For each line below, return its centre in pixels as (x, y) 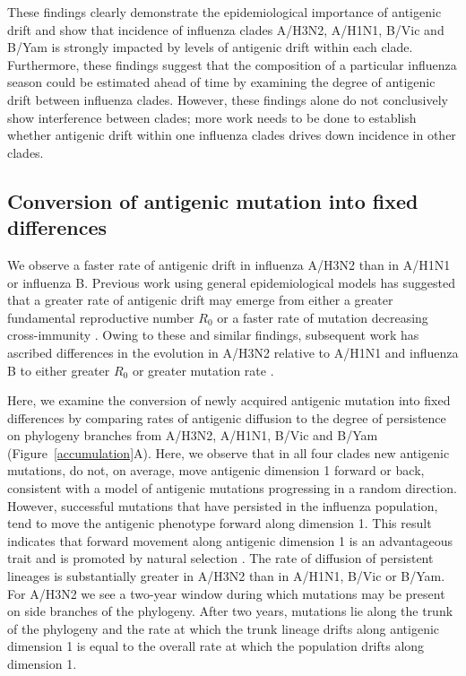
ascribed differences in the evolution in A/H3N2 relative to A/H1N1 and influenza (233, 352)
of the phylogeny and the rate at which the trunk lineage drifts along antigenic (224, 628)
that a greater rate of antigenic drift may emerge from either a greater (200, 300)
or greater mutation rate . (203, 370)
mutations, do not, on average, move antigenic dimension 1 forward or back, (216, 470)
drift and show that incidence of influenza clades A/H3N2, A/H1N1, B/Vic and (226, 29)
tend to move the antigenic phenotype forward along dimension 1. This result (220, 523)
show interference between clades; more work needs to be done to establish (212, 117)
